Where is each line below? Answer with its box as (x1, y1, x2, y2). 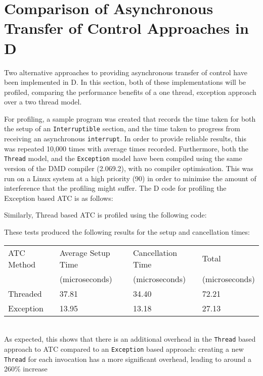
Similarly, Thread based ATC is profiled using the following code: (4, 209, 207, 220)
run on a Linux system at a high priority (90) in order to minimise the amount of (4, 173, 256, 183)
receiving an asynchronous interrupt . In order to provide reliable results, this (4, 133, 246, 144)
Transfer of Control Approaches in (4, 18, 249, 38)
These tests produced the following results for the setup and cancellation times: (4, 227, 250, 237)
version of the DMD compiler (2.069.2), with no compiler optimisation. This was (4, 163, 253, 174)
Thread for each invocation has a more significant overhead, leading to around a (4, 353, 251, 364)
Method (8, 258, 36, 270)
